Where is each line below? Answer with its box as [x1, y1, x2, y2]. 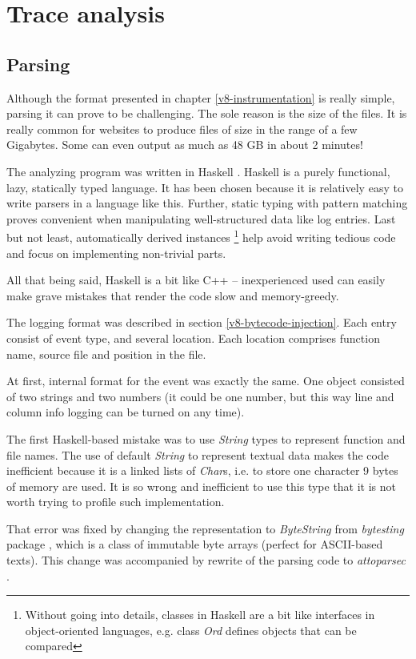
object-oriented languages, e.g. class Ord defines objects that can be [25, 621, 357, 638]
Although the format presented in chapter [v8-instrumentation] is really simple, [6, 89, 395, 106]
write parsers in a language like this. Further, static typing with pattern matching [6, 195, 408, 211]
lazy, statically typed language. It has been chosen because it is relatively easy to [6, 179, 403, 195]
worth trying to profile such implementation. [6, 493, 225, 510]
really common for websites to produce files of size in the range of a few [6, 120, 358, 137]
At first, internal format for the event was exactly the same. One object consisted [6, 372, 405, 389]
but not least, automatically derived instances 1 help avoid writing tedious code [6, 227, 396, 245]
